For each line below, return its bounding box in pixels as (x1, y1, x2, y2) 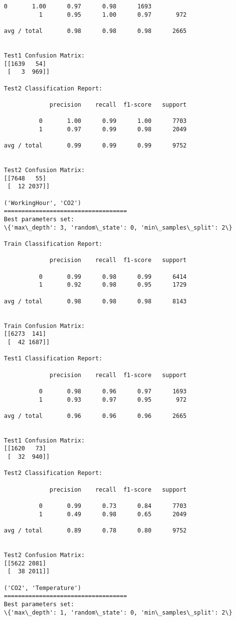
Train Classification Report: (4, 240, 103, 248)
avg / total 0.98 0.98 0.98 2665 (4, 27, 187, 34)
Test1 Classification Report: (4, 355, 103, 362)
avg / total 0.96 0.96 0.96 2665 (4, 412, 187, 419)
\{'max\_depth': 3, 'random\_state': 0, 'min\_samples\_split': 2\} (4, 224, 233, 231)
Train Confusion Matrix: (4, 322, 85, 329)
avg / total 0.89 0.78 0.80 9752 (4, 527, 187, 534)
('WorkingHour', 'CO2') (4, 199, 81, 207)
